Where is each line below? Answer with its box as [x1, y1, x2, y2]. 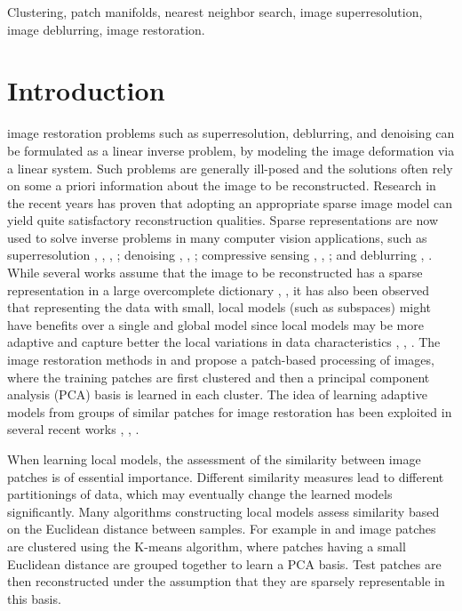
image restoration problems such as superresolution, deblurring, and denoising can [7, 124, 455, 142]
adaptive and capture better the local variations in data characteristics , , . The [7, 333, 441, 351]
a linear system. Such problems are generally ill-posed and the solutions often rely [7, 158, 453, 177]
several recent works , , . [7, 420, 139, 438]
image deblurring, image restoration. [7, 20, 205, 38]
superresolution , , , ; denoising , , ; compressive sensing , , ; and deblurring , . [7, 245, 433, 264]
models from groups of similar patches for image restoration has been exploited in [7, 402, 452, 421]
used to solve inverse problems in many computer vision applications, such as [7, 228, 427, 246]
